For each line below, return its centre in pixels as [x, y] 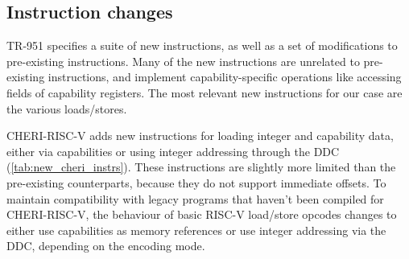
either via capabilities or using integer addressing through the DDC [173, 151]
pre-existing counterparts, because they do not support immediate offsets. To [196, 182]
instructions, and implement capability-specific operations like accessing [225, 77]
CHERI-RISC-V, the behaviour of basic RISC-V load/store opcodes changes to [202, 214]
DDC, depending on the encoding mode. [106, 246]
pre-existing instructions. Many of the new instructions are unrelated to [183, 61]
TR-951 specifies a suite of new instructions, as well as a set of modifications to [202, 45]
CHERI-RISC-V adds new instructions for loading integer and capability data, [200, 136]
